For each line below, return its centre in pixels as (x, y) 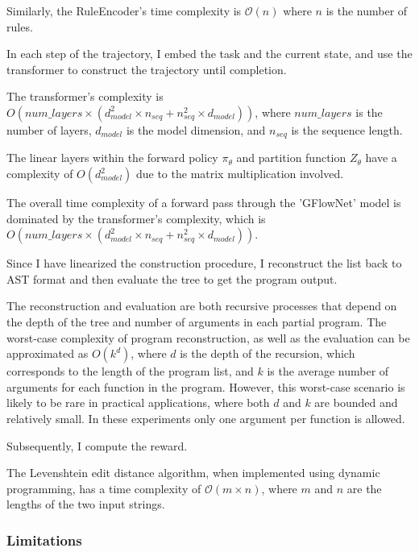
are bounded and (356, 403)
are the (364, 488)
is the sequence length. (347, 129)
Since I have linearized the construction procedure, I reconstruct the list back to (204, 263)
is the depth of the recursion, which (268, 353)
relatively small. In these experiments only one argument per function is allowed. (206, 418)
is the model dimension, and (196, 129)
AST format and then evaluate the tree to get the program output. (172, 278)
